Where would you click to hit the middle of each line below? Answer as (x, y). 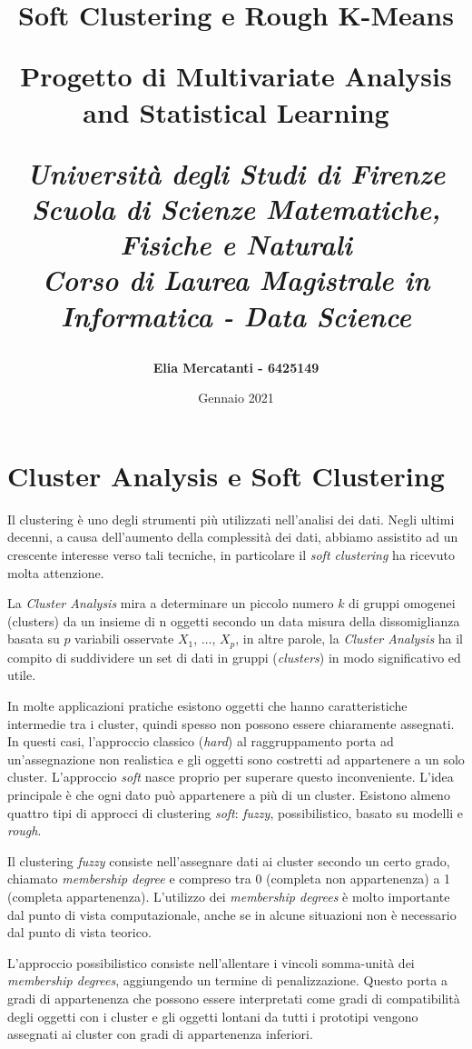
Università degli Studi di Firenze (236, 173)
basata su (34, 639)
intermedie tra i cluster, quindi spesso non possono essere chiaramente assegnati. (231, 723)
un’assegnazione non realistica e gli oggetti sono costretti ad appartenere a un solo (236, 759)
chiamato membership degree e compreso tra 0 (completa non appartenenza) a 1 (229, 879)
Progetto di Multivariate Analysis (236, 76)
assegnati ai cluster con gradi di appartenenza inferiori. (160, 1034)
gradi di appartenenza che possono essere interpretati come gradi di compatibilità (234, 998)
